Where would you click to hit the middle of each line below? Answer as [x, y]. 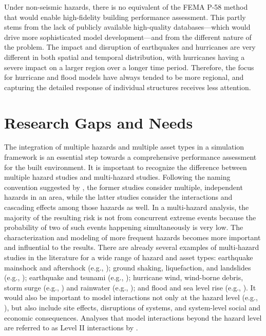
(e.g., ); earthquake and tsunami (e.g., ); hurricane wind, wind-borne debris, [124, 277]
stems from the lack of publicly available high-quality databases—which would [127, 27]
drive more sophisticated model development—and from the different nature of [128, 37]
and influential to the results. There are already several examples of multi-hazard [132, 247]
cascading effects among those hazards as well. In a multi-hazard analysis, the [127, 207]
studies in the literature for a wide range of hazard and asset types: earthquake [129, 257]
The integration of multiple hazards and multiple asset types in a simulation [124, 147]
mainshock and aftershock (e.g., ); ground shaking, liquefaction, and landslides [128, 267]
